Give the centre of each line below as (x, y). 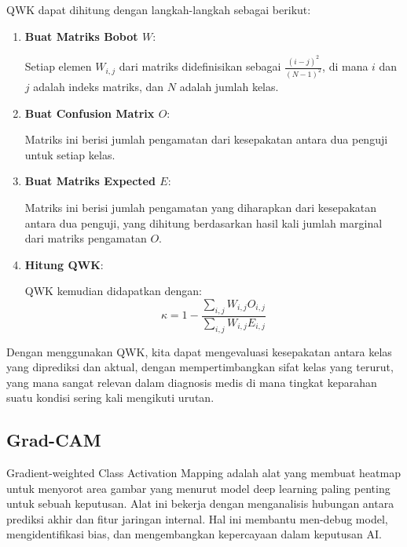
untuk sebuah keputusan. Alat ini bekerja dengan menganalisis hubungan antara (200, 503)
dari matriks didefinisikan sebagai (200, 66)
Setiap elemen (58, 66)
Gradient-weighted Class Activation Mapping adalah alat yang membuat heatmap (203, 473)
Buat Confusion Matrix (90, 113)
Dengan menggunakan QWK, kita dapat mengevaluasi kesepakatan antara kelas (199, 351)
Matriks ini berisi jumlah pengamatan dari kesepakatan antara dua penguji (206, 139)
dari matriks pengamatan (86, 238)
